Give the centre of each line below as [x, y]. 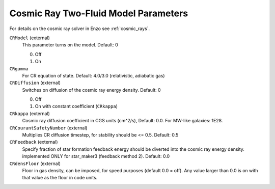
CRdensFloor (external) [35, 164]
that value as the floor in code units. [60, 178]
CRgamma [19, 69]
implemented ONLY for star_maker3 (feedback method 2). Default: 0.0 [96, 156]
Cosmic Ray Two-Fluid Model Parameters [99, 13]
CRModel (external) [30, 38]
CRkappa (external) [30, 113]
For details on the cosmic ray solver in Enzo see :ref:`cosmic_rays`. [80, 29]
